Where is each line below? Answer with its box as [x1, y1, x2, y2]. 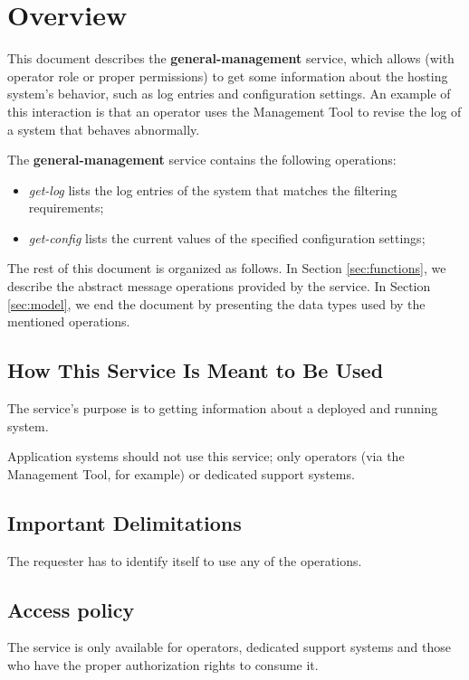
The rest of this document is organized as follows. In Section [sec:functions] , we [7, 259, 446, 278]
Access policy [7, 595, 135, 623]
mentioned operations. [7, 312, 130, 331]
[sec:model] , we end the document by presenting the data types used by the [7, 294, 426, 313]
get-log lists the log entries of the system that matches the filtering [28, 180, 397, 199]
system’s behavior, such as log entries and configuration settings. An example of [7, 84, 451, 103]
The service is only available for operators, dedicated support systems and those [7, 637, 452, 656]
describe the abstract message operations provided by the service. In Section [7, 277, 431, 296]
